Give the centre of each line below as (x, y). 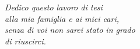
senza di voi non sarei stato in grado (70, 30)
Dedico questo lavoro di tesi (54, 7)
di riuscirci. (25, 41)
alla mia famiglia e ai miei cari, (62, 18)
